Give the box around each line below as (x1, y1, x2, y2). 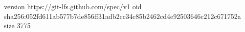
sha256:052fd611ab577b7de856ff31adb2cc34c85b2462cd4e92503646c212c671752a (4, 11, 241, 21)
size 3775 (4, 20, 31, 31)
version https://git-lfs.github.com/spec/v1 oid (4, 1, 142, 11)
